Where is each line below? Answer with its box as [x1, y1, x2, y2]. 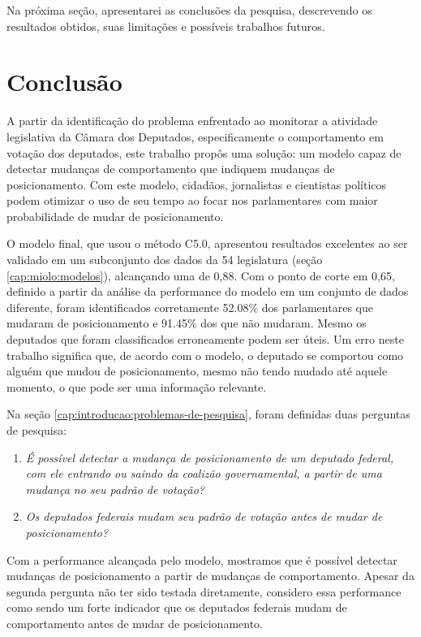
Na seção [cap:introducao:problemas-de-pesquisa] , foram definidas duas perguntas [6, 405, 410, 422]
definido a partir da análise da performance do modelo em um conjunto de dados [6, 283, 409, 300]
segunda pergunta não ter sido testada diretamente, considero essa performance [6, 583, 402, 600]
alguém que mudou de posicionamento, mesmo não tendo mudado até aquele [6, 362, 388, 379]
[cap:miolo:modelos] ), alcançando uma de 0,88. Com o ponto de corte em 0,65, [6, 266, 395, 284]
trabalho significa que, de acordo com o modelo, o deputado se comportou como [6, 346, 404, 363]
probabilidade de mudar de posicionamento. [6, 207, 224, 224]
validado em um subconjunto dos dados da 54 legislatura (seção [6, 251, 323, 268]
